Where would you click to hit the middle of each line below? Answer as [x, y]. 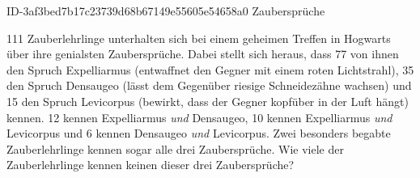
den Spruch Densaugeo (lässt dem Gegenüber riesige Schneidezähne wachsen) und [209, 85]
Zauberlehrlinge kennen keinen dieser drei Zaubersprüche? [151, 165]
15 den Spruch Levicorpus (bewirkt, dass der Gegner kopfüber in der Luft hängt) [208, 101]
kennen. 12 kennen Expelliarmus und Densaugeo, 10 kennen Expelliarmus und [199, 117]
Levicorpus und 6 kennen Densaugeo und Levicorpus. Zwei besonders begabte [199, 133]
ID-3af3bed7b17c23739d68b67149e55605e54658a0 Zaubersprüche [166, 11]
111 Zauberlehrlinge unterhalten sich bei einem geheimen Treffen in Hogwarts [199, 38]
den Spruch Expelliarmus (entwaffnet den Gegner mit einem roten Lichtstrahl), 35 [210, 69]
